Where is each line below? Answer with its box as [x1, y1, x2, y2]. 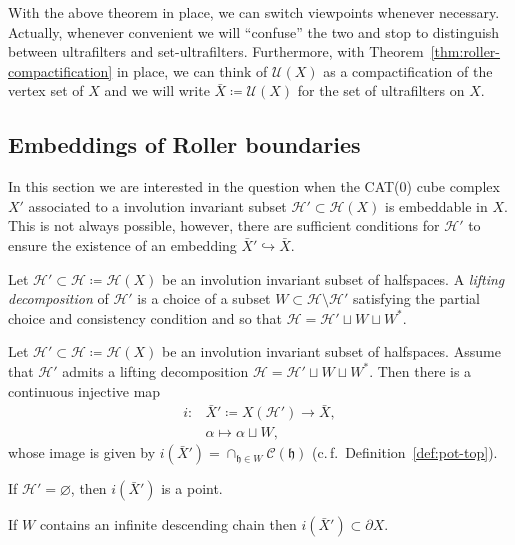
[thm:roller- [430, 41, 501, 62]
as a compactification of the [323, 60, 493, 81]
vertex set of [8, 80, 84, 101]
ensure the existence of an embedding [8, 234, 237, 255]
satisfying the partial [352, 288, 480, 309]
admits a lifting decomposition [62, 360, 249, 381]
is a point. [161, 478, 223, 499]
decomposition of [8, 288, 109, 309]
